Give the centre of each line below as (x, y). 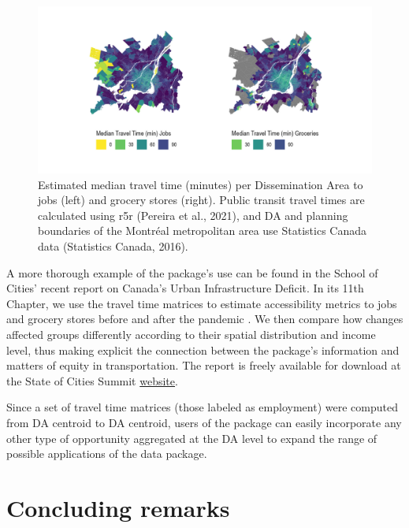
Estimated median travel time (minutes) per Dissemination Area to (201, 184)
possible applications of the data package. (107, 454)
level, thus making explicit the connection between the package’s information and (203, 350)
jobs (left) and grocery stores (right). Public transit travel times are (201, 200)
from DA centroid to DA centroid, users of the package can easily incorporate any (204, 422)
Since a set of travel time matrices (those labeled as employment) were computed (202, 407)
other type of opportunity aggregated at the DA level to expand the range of (192, 438)
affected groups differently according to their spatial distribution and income (191, 334)
